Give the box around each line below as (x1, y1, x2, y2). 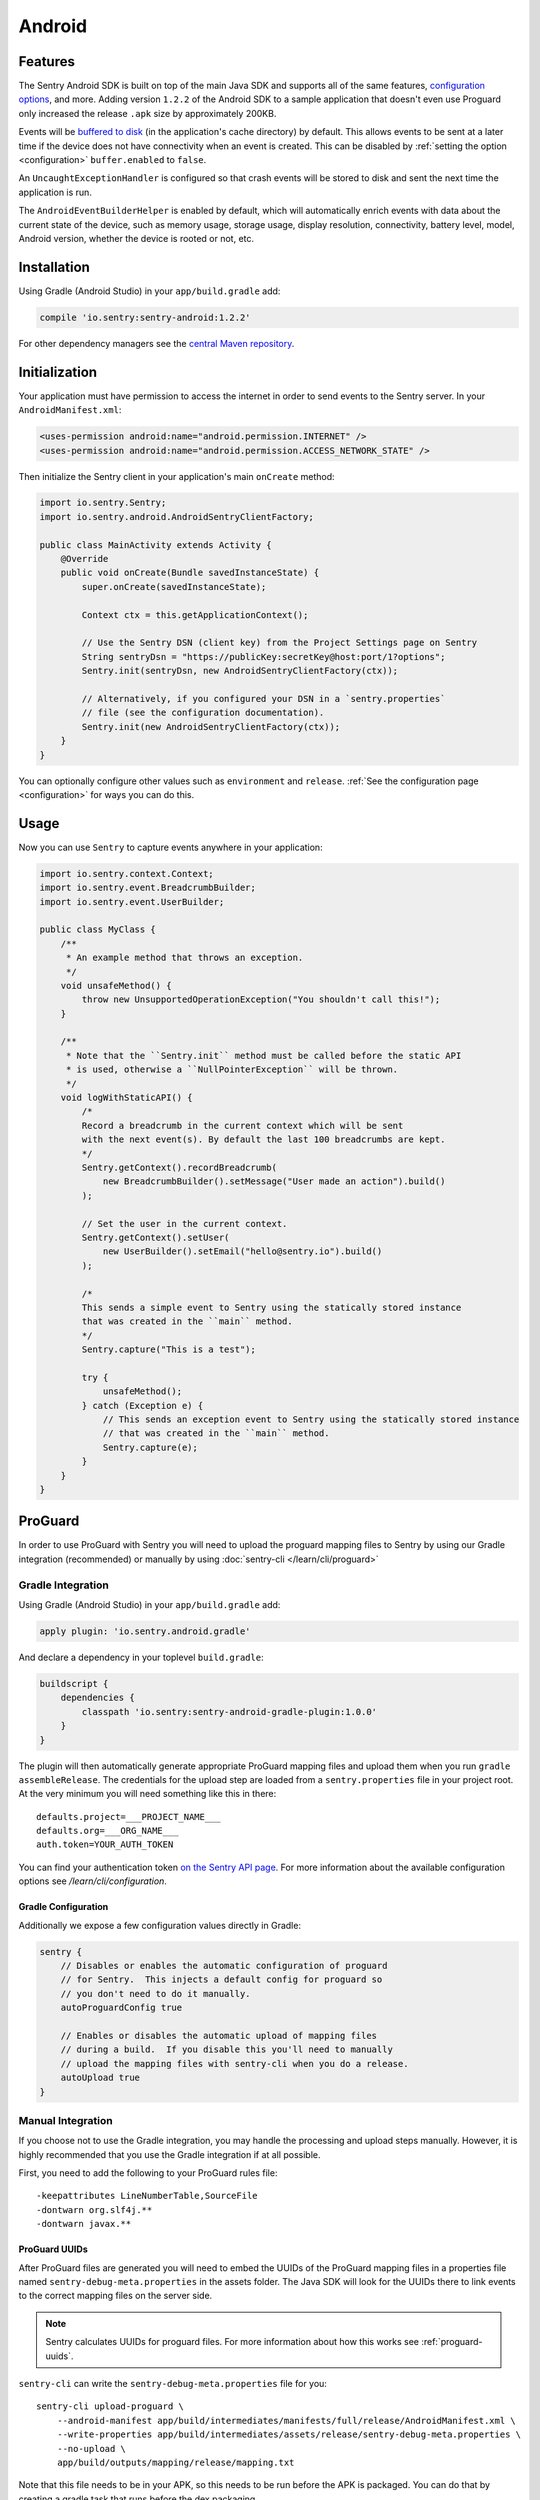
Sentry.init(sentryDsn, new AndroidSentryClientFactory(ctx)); (81, 665, 399, 677)
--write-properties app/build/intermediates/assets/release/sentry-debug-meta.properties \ (56, 2429, 522, 2440)
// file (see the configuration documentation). (81, 707, 325, 719)
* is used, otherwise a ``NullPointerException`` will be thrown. (65, 1064, 399, 1075)
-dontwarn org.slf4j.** (36, 2204, 153, 2215)
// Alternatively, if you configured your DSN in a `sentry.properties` (81, 693, 446, 704)
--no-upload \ (56, 2443, 127, 2454)
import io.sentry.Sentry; (39, 497, 167, 509)
